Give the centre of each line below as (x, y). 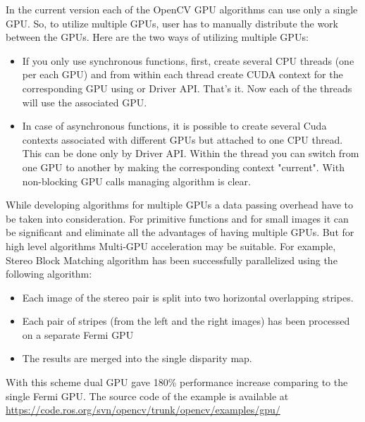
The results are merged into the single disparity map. (137, 358)
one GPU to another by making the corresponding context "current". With (183, 167)
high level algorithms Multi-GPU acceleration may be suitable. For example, (171, 246)
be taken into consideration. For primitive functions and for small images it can (177, 218)
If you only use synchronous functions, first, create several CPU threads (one (188, 60)
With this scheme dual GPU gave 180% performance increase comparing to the (177, 382)
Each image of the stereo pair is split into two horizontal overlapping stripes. (188, 297)
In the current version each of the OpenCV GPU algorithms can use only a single (182, 9)
